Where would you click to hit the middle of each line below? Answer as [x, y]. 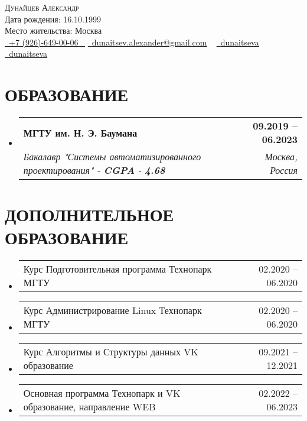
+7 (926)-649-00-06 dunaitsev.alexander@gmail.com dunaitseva [134, 42]
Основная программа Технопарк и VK [102, 393]
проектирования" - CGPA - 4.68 [94, 170]
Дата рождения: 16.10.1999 [53, 19]
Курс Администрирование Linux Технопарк [112, 310]
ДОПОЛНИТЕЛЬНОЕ [89, 214]
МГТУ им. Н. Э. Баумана [80, 132]
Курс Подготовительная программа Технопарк [117, 269]
